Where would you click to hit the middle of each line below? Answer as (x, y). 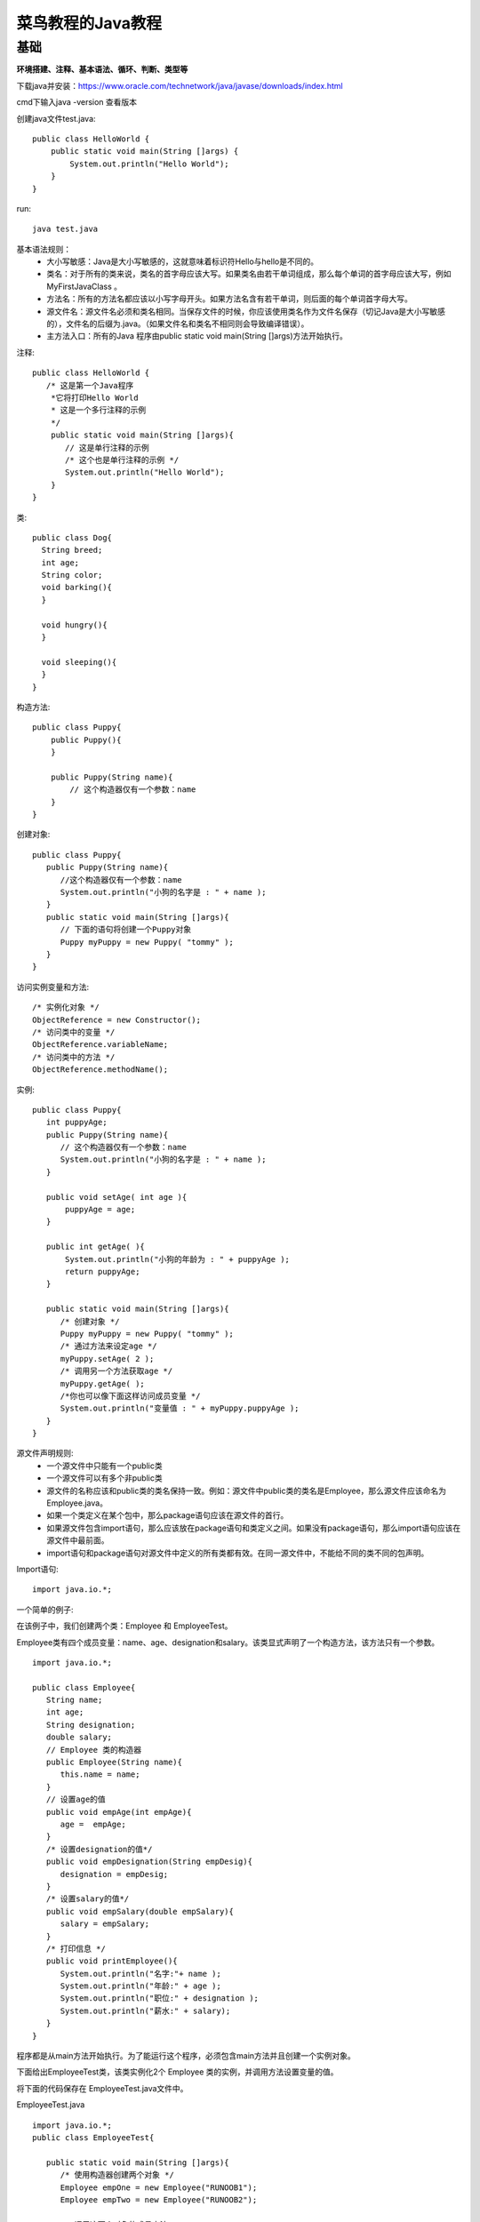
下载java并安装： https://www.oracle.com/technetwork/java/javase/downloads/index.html (180, 85)
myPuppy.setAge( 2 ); (107, 1359)
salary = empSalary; (105, 1924)
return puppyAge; (103, 1271)
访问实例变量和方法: (53, 987)
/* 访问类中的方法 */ (74, 1057)
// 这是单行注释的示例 (108, 448)
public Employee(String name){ (114, 1762)
